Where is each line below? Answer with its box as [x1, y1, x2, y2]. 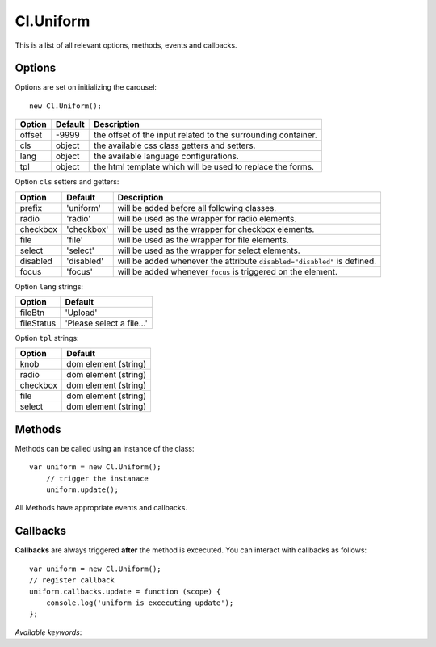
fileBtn [19, 307, 44, 318]
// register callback [29, 576, 115, 585]
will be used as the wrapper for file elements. [117, 234, 290, 246]
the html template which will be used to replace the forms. [93, 162, 315, 173]
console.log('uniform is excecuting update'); [45, 598, 234, 607]
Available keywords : [15, 627, 82, 637]
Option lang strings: [15, 281, 84, 291]
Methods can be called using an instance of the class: [15, 443, 195, 453]
